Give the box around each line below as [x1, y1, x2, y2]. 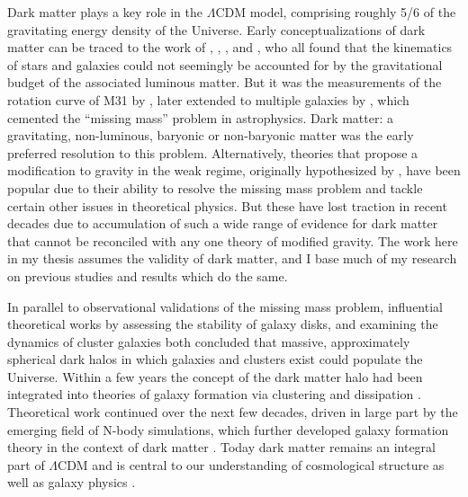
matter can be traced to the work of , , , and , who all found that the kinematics [7, 38, 453, 57]
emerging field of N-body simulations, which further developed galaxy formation [7, 420, 449, 439]
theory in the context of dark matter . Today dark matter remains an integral [7, 438, 436, 457]
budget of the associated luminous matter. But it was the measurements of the [7, 73, 442, 92]
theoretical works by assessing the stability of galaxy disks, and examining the [7, 315, 438, 333]
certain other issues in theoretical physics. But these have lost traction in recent [7, 196, 447, 215]
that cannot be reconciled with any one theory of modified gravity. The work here [7, 231, 458, 250]
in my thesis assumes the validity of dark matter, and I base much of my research [7, 249, 457, 268]
